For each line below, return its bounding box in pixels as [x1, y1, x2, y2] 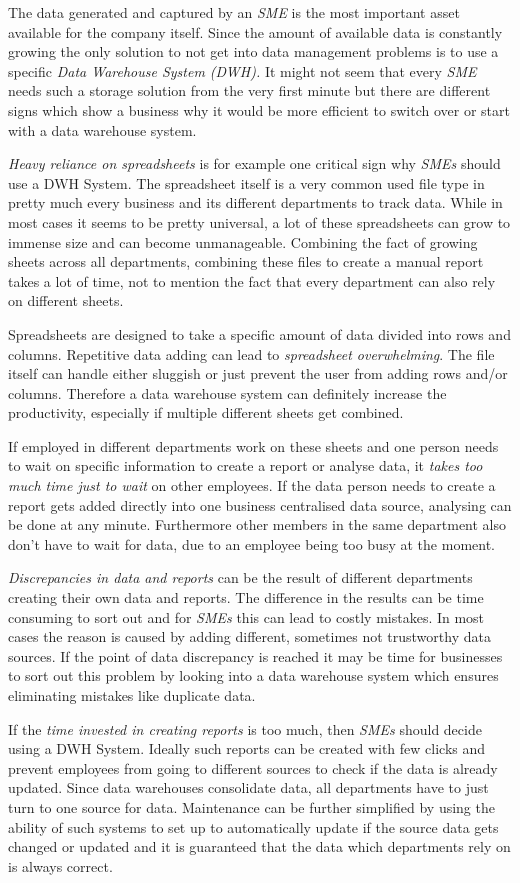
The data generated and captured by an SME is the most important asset [8, 2, 460, 22]
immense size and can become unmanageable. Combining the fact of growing [8, 231, 478, 252]
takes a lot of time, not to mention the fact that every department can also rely [8, 270, 496, 291]
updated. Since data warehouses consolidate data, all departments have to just [8, 777, 489, 798]
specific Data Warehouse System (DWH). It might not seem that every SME [8, 60, 477, 81]
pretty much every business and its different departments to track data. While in [8, 192, 503, 213]
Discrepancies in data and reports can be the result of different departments [8, 567, 473, 588]
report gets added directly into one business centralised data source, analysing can [8, 494, 512, 515]
